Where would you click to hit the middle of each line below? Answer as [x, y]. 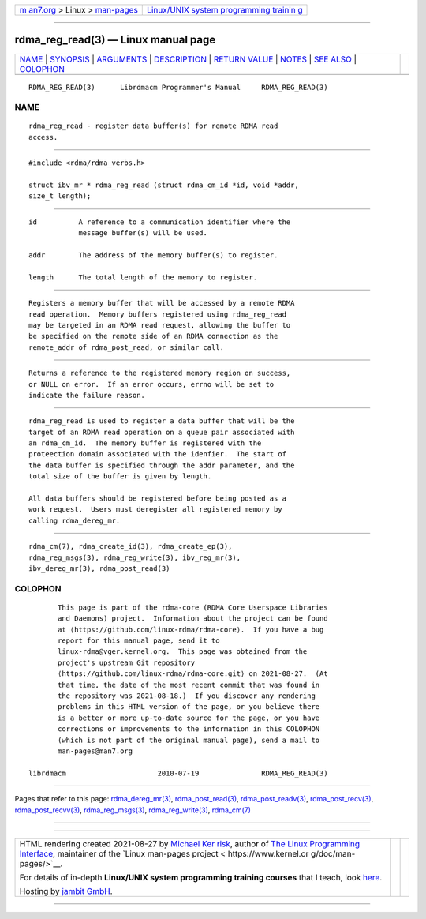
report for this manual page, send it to [139, 641]
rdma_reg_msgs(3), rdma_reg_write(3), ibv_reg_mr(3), [135, 557]
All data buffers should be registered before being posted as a [158, 499]
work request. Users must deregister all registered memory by [156, 510]
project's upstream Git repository [127, 662]
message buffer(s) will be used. [143, 233]
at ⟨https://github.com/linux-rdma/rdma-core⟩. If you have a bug [191, 629]
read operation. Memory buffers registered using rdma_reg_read [158, 314]
